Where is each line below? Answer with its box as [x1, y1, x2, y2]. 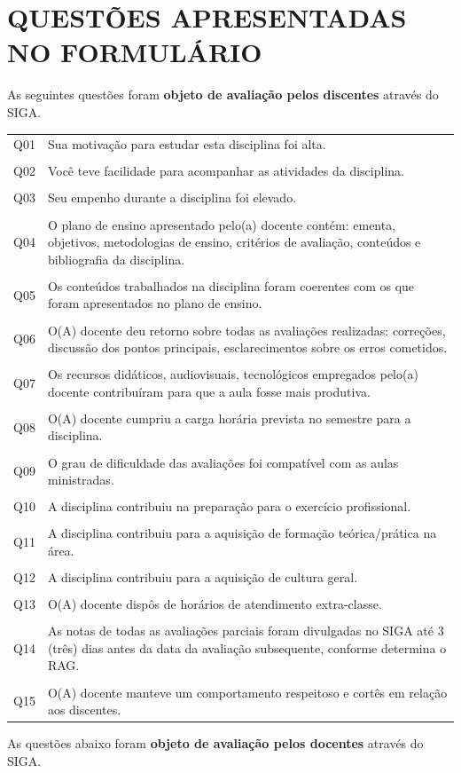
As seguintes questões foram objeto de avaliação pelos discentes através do [7, 85, 439, 104]
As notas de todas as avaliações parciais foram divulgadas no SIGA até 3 [47, 621, 444, 640]
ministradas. [47, 470, 114, 489]
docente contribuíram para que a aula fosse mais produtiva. [47, 382, 371, 400]
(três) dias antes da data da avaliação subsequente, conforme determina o [47, 638, 447, 657]
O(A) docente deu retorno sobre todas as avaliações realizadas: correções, [47, 320, 446, 339]
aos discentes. [47, 700, 121, 719]
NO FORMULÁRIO [7, 34, 262, 70]
